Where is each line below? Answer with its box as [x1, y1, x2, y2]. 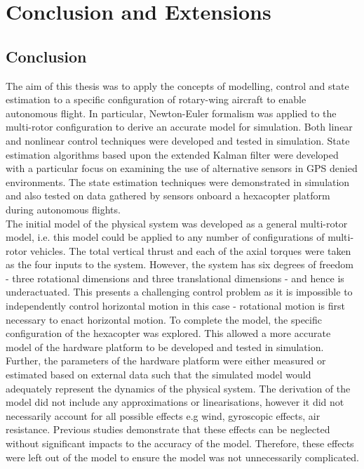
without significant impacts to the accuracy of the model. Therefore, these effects [6, 436, 354, 451]
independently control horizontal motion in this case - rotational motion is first [6, 298, 345, 313]
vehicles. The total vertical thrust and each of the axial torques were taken [30, 243, 351, 258]
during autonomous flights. [6, 202, 121, 216]
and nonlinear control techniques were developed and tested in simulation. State [6, 133, 350, 147]
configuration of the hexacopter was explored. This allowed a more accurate [6, 326, 331, 341]
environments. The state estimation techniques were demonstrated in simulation [6, 174, 350, 189]
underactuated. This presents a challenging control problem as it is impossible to [6, 284, 353, 299]
